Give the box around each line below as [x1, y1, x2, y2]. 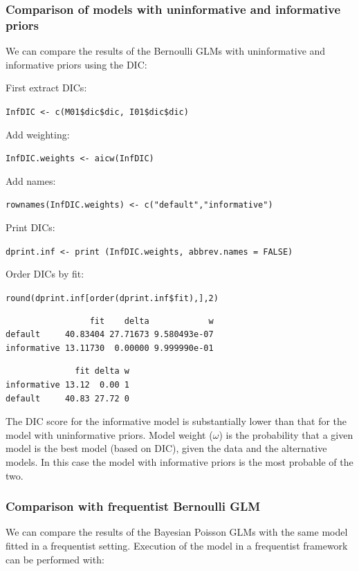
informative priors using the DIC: [6, 57, 147, 71]
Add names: [6, 173, 56, 188]
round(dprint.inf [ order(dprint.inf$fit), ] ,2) [6, 293, 219, 303]
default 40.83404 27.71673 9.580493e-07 [6, 329, 214, 340]
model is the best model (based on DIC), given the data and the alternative [6, 441, 327, 455]
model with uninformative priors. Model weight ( [6, 427, 213, 442]
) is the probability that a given [219, 427, 353, 442]
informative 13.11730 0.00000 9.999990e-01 [6, 343, 214, 353]
